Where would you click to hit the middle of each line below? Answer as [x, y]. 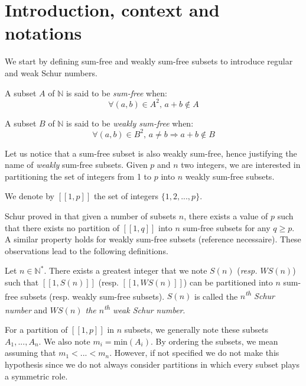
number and [26, 309]
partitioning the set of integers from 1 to [78, 176]
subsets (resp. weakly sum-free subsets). [92, 296]
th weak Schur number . [145, 309]
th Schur [260, 295]
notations [43, 33]
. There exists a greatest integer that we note [126, 270]
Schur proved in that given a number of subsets [91, 216]
